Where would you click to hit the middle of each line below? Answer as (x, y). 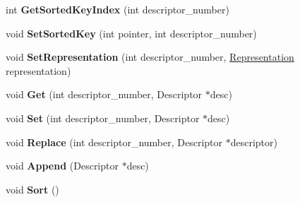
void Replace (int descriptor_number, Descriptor (114, 142)
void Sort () (32, 189)
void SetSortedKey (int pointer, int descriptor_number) (131, 33)
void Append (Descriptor (62, 166)
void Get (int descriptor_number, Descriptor (104, 94)
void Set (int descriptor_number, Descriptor (103, 118)
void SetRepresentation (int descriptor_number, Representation (150, 57)
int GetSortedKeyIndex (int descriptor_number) (118, 9)
